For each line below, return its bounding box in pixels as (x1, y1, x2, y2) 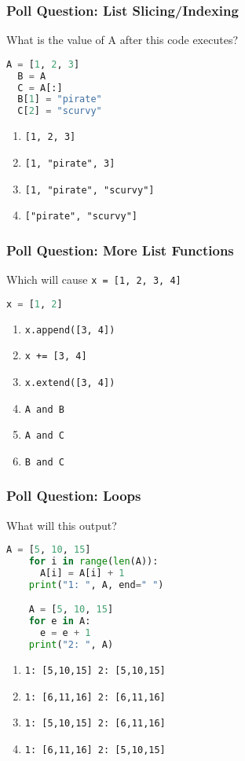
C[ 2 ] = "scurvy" (17, 105, 102, 117)
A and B (24, 403, 64, 415)
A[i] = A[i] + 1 (39, 568, 125, 579)
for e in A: (28, 616, 91, 627)
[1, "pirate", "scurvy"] (24, 184, 155, 196)
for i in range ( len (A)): (28, 556, 159, 568)
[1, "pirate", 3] (24, 157, 115, 169)
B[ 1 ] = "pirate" (17, 94, 102, 105)
